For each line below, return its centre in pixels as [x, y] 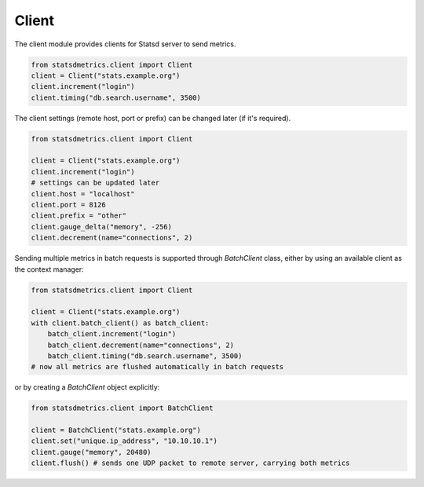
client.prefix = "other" [79, 216]
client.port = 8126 [68, 205]
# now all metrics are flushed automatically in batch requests [157, 367]
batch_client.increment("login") [112, 334]
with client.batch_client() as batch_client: [120, 323]
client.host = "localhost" [83, 194]
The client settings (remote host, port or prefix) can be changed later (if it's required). [153, 118]
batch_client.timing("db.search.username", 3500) [145, 356]
